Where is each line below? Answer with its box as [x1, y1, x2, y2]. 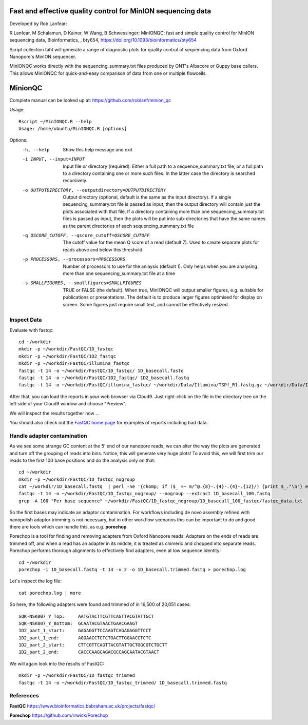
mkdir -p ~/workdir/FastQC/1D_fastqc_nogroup [18, 476, 136, 482]
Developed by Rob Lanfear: [9, 21, 67, 27]
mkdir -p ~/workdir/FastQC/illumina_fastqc [18, 361, 130, 366]
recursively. [63, 178, 88, 184]
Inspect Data [9, 316, 42, 323]
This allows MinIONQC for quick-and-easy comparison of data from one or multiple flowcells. [9, 70, 207, 76]
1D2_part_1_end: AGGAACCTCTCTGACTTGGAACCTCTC [18, 635, 151, 641]
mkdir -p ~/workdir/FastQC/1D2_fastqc [18, 353, 117, 359]
